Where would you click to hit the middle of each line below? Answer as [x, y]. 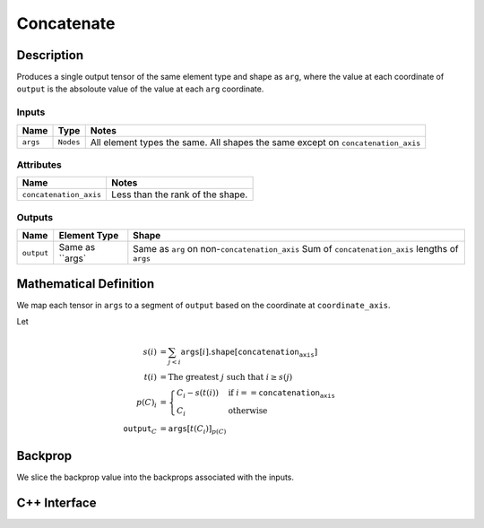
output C [140, 429]
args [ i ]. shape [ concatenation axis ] [249, 353]
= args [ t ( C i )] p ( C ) [193, 429]
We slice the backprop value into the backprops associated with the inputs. [156, 477]
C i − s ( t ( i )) [198, 394]
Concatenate [66, 23]
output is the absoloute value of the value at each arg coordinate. [140, 89]
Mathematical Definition [86, 284]
